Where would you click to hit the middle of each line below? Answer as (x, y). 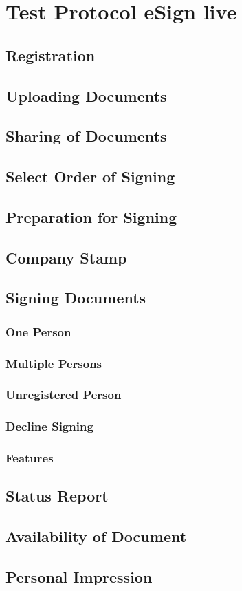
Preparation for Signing (91, 216)
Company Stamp (66, 257)
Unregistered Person (64, 395)
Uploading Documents (86, 95)
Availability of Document (96, 536)
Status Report (57, 496)
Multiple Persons (54, 363)
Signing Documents (76, 298)
